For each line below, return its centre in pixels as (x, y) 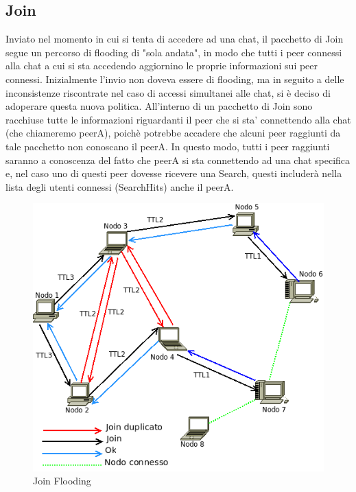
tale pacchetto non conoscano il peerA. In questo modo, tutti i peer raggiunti (168, 146)
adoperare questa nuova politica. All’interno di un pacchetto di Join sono (159, 106)
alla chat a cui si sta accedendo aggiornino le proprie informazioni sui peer (162, 66)
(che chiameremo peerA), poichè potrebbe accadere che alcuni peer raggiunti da (173, 133)
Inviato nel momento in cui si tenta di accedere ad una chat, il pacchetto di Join (175, 39)
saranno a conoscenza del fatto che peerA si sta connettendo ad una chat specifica (178, 160)
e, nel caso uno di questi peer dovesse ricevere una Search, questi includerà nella (174, 173)
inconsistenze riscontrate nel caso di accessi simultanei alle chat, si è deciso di (168, 92)
